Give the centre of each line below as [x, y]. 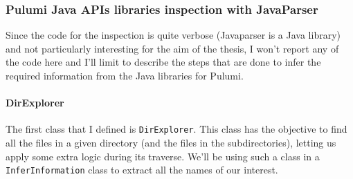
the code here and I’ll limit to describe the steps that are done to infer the [163, 62]
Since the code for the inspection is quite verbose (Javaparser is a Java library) [173, 35]
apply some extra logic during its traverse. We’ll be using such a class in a [163, 156]
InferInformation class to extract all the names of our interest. [142, 170]
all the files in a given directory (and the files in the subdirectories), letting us [171, 143]
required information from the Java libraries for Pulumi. [125, 75]
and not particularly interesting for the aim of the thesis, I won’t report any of [172, 48]
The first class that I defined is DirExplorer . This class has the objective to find [176, 129]
